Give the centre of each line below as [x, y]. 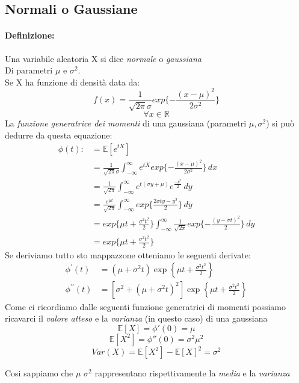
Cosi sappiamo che [39, 373]
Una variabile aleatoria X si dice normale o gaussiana [103, 58]
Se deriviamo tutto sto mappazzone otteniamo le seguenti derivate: [128, 254]
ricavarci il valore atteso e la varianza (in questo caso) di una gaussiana [136, 318]
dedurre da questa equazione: [59, 135]
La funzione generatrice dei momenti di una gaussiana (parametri [126, 123]
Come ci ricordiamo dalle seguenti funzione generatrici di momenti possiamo [146, 306]
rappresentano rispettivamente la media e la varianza [192, 373]
